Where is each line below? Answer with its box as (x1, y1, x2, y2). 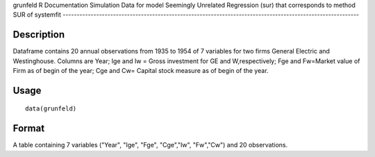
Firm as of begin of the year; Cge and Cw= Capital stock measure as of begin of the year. (12, 67, 269, 75)
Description (12, 28, 65, 41)
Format (12, 122, 45, 135)
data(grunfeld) (25, 105, 77, 113)
